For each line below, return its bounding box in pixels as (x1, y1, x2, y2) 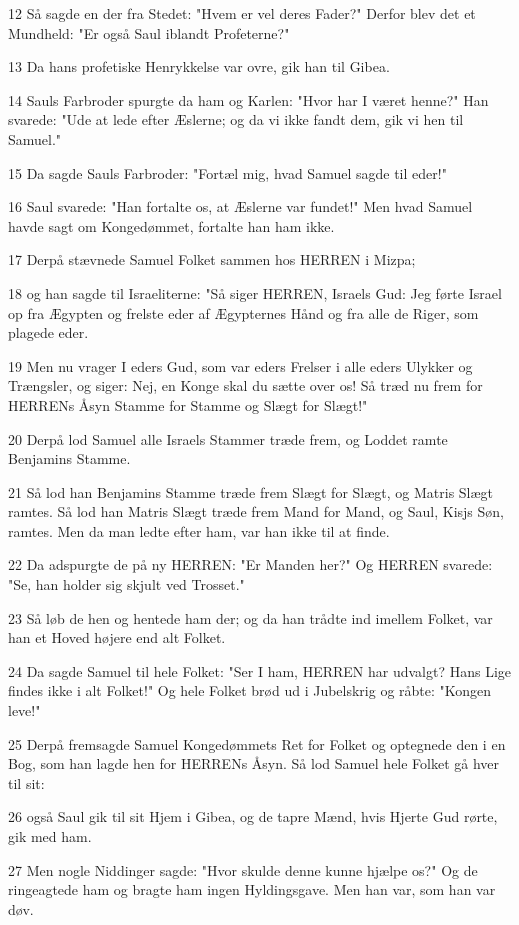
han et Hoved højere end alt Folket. (8, 627, 226, 648)
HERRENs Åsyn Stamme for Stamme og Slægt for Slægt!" (8, 394, 368, 415)
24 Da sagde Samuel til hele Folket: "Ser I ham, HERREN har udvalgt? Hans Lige (8, 660, 512, 681)
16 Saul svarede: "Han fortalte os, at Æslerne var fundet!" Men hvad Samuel (8, 196, 473, 217)
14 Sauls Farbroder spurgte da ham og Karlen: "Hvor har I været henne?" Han (8, 89, 489, 110)
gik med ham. (8, 826, 92, 846)
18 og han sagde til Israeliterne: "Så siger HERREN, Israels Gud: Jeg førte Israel (8, 282, 502, 303)
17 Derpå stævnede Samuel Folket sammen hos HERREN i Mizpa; (8, 249, 416, 270)
